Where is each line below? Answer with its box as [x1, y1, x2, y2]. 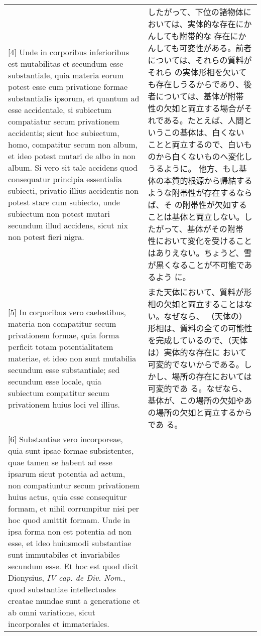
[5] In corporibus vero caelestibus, [8, 306, 126, 318]
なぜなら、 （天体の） [164, 310, 247, 322]
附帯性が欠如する [182, 199, 247, 210]
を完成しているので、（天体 [148, 334, 248, 346]
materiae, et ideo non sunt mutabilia [8, 352, 137, 364]
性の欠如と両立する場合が [148, 102, 244, 114]
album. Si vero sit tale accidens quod [8, 161, 138, 173]
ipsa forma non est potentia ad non [8, 526, 132, 537]
